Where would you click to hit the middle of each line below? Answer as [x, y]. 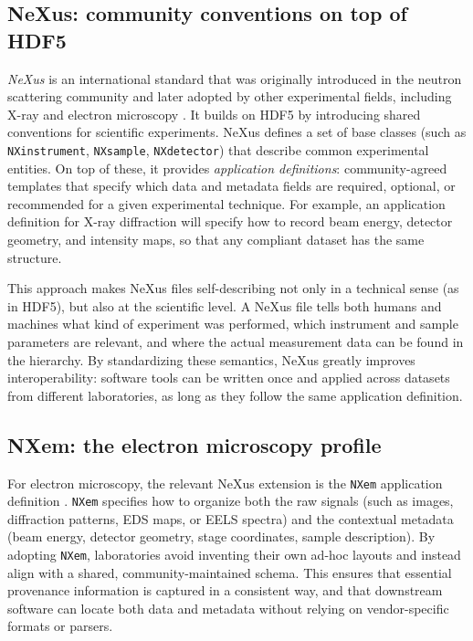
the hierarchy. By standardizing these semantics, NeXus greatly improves [211, 359]
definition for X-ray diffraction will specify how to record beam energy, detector [230, 221]
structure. [35, 257]
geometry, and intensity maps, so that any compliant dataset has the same [216, 239]
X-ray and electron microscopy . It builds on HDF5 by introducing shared [214, 114]
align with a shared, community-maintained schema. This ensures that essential [230, 572]
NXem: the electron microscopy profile [194, 444]
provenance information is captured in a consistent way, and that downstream [225, 590]
